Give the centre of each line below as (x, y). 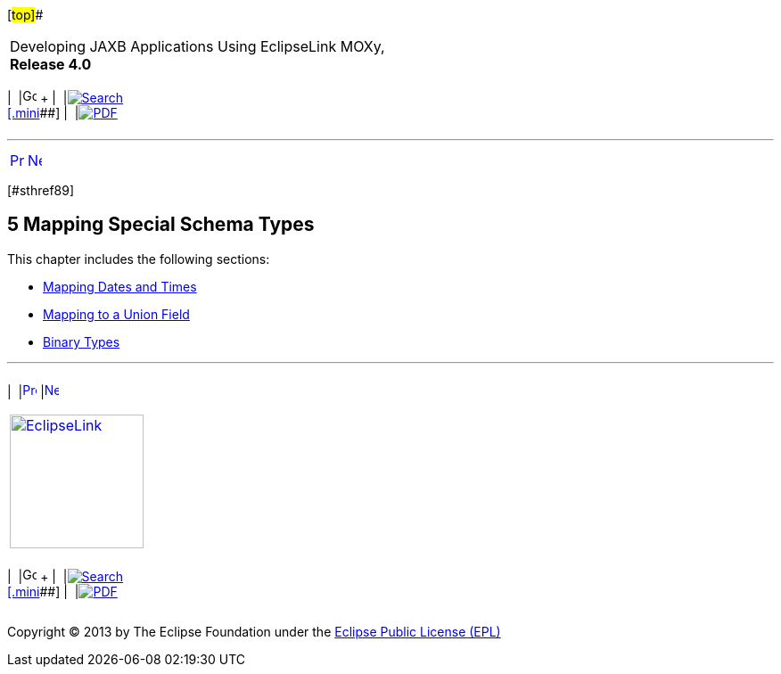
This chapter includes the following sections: (139, 259)
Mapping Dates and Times (120, 286)
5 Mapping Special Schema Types (161, 225)
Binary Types (82, 341)
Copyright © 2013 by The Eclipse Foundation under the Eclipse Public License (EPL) (254, 631)
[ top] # (25, 15)
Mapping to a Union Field (116, 314)
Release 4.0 (51, 64)
